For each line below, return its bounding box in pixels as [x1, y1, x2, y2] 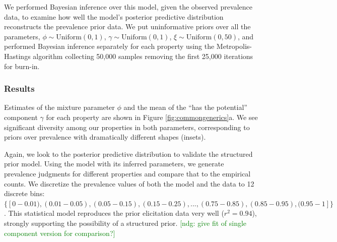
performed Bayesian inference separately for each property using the [4, 41, 215, 51]
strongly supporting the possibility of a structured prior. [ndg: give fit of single [4, 217, 247, 228]
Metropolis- [216, 41, 252, 51]
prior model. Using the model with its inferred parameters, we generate [4, 158, 224, 169]
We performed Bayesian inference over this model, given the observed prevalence [4, 2, 252, 12]
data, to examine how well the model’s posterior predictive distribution [4, 11, 224, 22]
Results [4, 82, 35, 95]
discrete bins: [4, 188, 45, 199]
